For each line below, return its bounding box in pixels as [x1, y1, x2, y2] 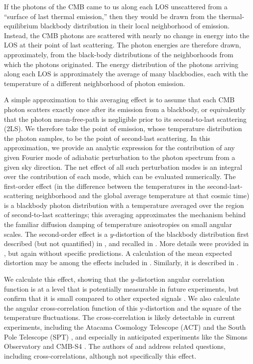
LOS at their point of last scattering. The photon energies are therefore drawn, [4, 40, 241, 50]
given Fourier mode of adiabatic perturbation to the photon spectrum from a [4, 152, 235, 162]
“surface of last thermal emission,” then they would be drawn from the [4, 11, 217, 21]
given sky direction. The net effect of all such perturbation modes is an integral [4, 161, 242, 172]
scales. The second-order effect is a [4, 228, 108, 239]
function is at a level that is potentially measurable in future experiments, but [4, 283, 239, 294]
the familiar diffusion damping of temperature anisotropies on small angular [4, 219, 232, 229]
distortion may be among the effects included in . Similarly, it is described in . [4, 257, 239, 268]
